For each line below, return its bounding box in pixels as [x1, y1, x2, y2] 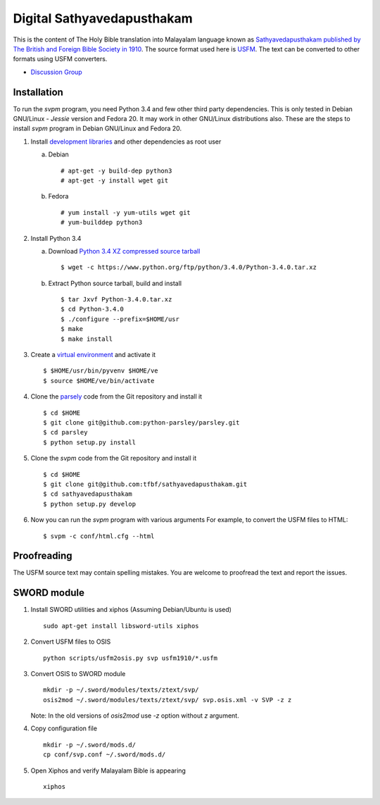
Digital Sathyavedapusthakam [13, 11, 193, 26]
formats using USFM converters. [13, 55, 108, 63]
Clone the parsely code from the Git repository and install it [30, 392, 203, 401]
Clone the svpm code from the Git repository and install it [30, 454, 197, 463]
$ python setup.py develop [43, 500, 137, 508]
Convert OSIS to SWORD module [30, 669, 126, 678]
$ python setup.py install [43, 438, 137, 447]
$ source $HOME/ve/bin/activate [43, 377, 155, 385]
